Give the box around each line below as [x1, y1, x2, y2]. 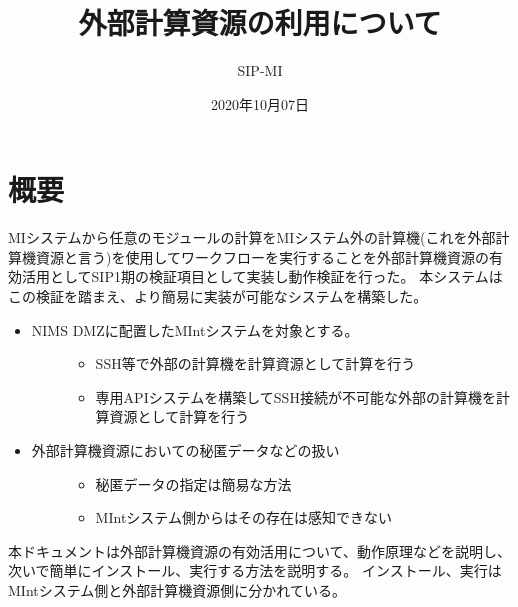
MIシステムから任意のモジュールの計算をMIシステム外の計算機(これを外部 [8, 227, 496, 248]
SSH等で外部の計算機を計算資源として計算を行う [95, 353, 416, 374]
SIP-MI [237, 60, 283, 81]
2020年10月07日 [211, 93, 309, 114]
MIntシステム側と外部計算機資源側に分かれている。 [8, 579, 346, 600]
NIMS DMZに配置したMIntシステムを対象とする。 [31, 319, 359, 340]
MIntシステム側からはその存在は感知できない [95, 507, 392, 528]
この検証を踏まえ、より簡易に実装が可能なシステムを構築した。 [8, 286, 428, 307]
